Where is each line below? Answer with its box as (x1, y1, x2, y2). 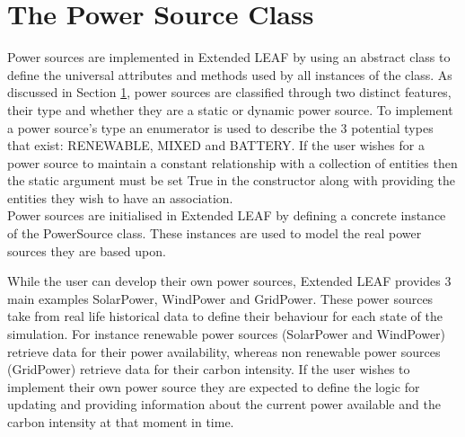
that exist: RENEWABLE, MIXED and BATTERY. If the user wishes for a (7, 136, 425, 155)
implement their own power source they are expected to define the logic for (7, 377, 420, 396)
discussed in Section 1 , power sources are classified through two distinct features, (7, 83, 452, 102)
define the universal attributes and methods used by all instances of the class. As (7, 65, 452, 84)
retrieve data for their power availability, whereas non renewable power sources (7, 342, 441, 361)
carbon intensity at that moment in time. (7, 413, 234, 431)
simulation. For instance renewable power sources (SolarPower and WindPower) (7, 325, 446, 343)
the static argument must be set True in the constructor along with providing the (7, 171, 456, 190)
